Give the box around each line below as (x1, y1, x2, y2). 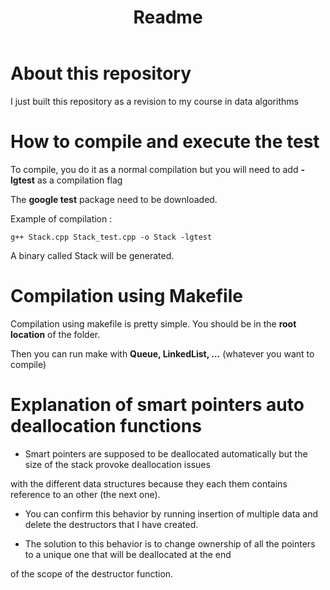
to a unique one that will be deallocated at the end (24, 548, 232, 560)
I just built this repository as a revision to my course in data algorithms (10, 95, 299, 107)
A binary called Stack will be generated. (10, 249, 175, 261)
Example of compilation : (10, 212, 113, 225)
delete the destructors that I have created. (24, 518, 199, 530)
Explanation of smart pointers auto (10, 394, 305, 416)
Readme (133, 6, 203, 29)
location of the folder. (10, 328, 101, 340)
